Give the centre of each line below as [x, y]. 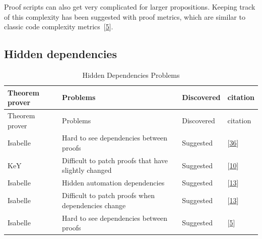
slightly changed [87, 170]
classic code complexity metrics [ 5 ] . [59, 27]
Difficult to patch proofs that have [115, 160]
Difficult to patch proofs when [108, 195]
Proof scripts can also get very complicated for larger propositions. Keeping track [130, 7]
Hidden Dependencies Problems [131, 75]
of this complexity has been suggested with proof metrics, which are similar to [125, 16]
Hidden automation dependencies [113, 183]
